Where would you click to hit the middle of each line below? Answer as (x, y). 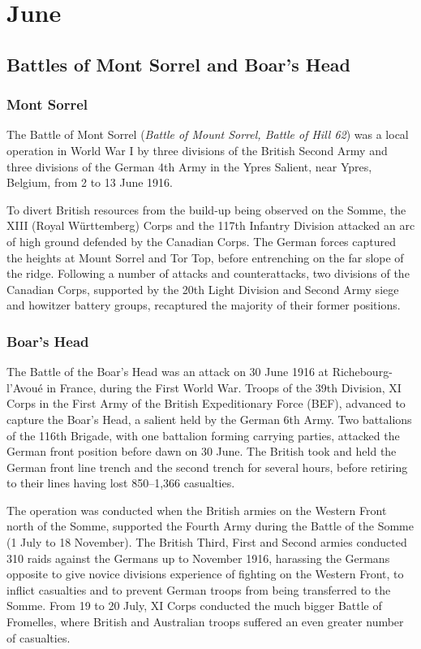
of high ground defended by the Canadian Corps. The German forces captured (201, 241)
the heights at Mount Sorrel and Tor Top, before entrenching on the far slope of (205, 257)
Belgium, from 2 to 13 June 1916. (90, 182)
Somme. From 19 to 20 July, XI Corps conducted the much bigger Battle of (194, 606)
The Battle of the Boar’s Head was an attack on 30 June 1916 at (168, 372)
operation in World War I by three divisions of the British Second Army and (197, 150)
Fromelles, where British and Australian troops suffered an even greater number (205, 622)
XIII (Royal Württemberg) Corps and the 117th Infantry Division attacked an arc (211, 225)
